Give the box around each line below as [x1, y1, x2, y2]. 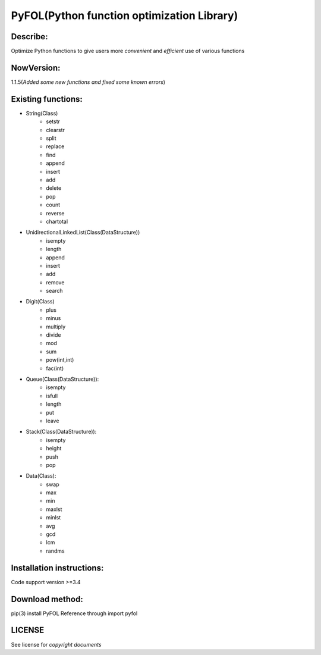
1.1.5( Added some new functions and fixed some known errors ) [11, 78, 166, 86]
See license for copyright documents [11, 641, 102, 648]
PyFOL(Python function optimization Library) [11, 9, 238, 22]
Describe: [11, 32, 48, 42]
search [46, 287, 63, 294]
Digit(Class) [26, 298, 55, 305]
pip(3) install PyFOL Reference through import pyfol [11, 610, 138, 617]
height [46, 445, 62, 452]
